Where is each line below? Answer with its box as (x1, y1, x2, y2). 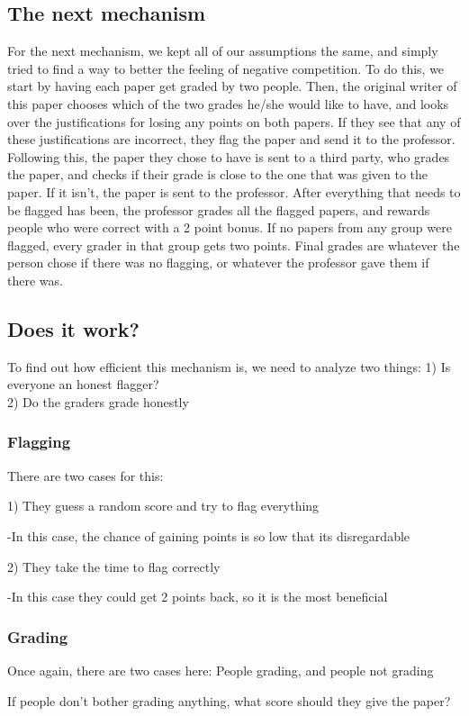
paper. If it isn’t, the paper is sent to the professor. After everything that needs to (7, 182, 461, 201)
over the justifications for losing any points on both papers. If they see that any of (7, 112, 461, 131)
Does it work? (7, 314, 140, 342)
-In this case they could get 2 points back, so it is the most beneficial (7, 587, 388, 606)
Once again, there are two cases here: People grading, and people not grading (7, 660, 434, 679)
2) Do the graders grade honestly (7, 392, 189, 411)
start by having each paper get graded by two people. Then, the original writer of (7, 77, 457, 95)
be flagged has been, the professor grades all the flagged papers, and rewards (7, 200, 430, 219)
